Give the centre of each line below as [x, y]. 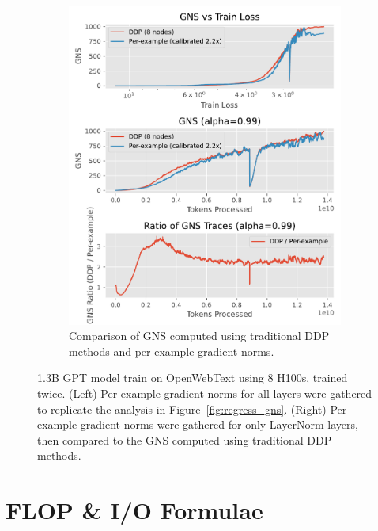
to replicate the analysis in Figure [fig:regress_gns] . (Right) [182, 409]
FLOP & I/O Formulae [134, 510]
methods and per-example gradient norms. [172, 351]
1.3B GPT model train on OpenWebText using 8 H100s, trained [193, 378]
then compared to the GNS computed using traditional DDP [185, 439]
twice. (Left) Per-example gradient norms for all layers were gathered [205, 393]
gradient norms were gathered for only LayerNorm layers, [219, 424]
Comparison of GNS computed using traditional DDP [199, 336]
